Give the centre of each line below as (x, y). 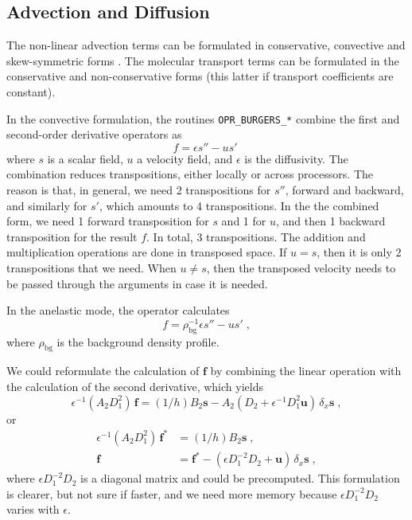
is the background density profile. (138, 341)
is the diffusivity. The (296, 158)
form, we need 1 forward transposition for (108, 221)
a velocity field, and (185, 158)
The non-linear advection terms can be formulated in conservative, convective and (206, 45)
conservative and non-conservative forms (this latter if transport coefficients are (200, 76)
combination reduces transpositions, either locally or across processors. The (190, 174)
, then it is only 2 (359, 252)
